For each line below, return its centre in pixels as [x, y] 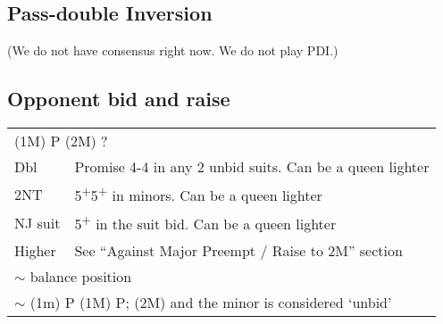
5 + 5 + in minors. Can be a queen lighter [198, 194]
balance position [81, 276]
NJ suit [38, 222]
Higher [35, 250]
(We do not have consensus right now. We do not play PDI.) [173, 50]
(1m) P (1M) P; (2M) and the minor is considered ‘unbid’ [211, 302]
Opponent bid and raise [119, 99]
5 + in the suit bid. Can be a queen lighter [205, 223]
